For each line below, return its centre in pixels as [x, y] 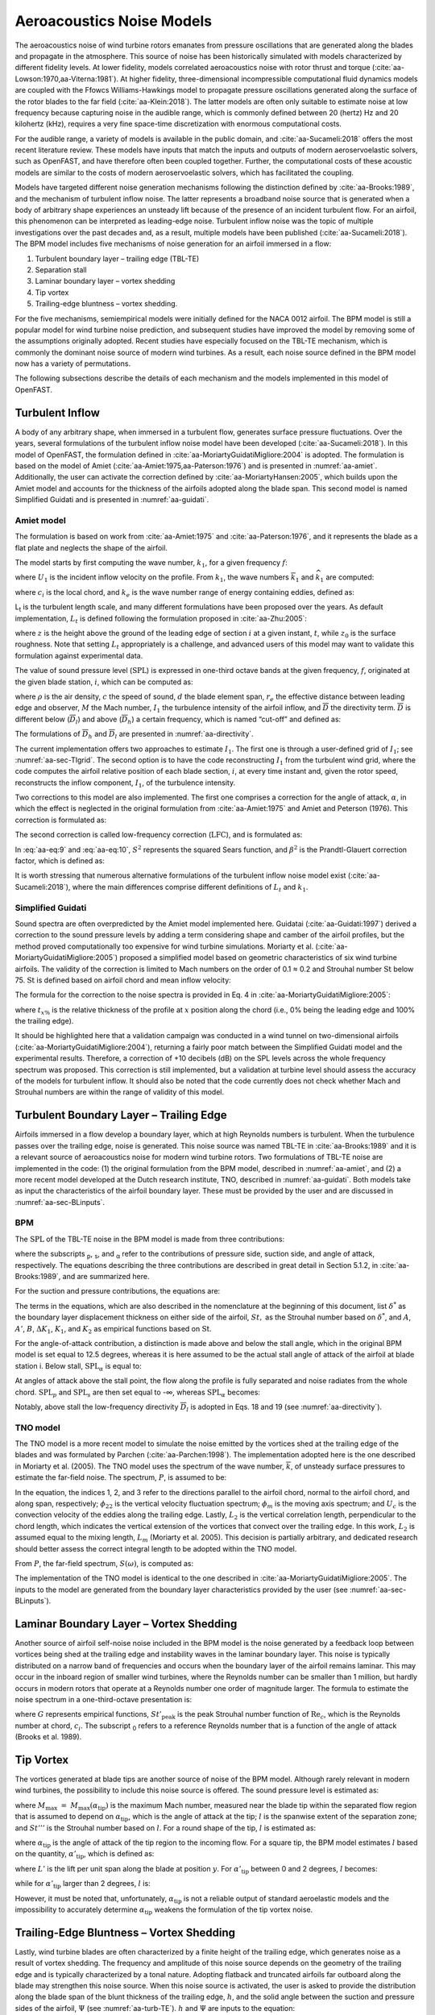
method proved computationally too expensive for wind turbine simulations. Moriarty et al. [164, 946]
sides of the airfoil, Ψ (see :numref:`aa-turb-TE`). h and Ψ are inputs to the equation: [155, 2008]
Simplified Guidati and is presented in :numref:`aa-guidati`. [112, 500]
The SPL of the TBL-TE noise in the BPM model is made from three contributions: [150, 1239]
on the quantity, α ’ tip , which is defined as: [85, 1855]
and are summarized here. [106, 1276]
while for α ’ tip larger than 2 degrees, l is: [83, 1884]
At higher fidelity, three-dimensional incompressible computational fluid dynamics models [269, 79]
